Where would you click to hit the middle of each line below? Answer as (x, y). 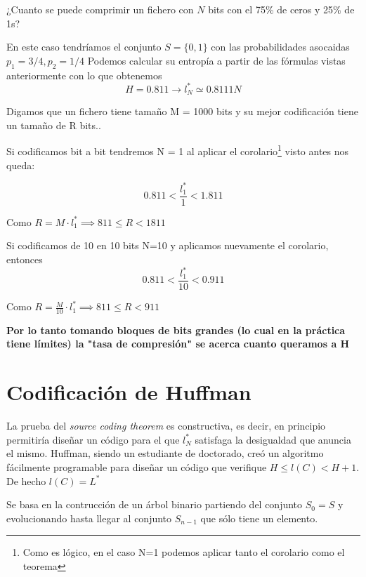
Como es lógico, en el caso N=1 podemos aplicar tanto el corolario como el (184, 552)
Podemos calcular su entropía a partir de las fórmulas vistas (216, 60)
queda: (21, 165)
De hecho (26, 480)
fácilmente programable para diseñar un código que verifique (137, 466)
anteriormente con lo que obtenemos (84, 75)
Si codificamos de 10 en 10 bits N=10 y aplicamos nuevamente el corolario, (168, 245)
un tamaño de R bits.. (54, 125)
